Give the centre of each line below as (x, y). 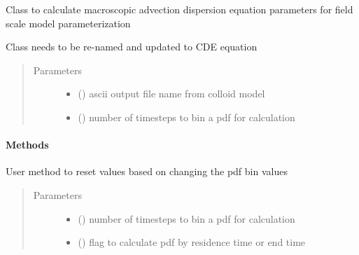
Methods (27, 145)
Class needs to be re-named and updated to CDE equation (132, 47)
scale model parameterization (68, 23)
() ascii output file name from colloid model (171, 94)
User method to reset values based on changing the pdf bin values (147, 171)
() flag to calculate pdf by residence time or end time (192, 242)
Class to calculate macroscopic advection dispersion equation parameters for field (179, 9)
